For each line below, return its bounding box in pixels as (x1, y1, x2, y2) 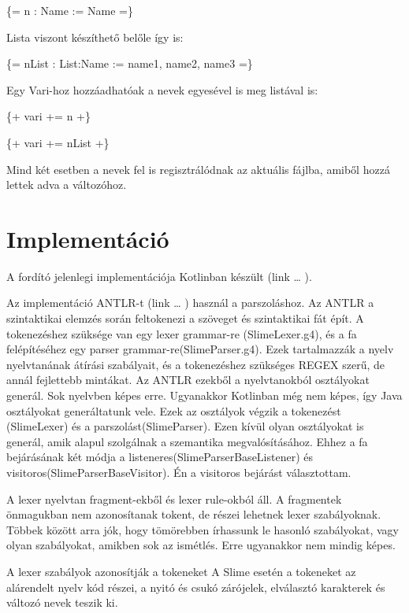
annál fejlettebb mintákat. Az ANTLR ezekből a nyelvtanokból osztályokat (6, 371, 370, 388)
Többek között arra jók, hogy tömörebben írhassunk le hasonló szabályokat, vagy (6, 521, 399, 537)
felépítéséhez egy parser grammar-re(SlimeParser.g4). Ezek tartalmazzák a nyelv (6, 341, 394, 357)
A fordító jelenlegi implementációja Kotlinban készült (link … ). (6, 268, 312, 284)
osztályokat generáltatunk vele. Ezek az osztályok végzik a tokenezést (6, 402, 341, 419)
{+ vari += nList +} (6, 134, 110, 150)
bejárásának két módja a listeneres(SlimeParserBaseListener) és (6, 449, 314, 465)
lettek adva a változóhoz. (6, 176, 127, 193)
